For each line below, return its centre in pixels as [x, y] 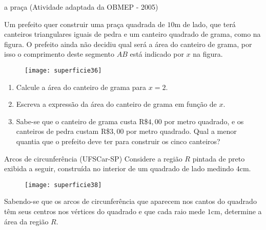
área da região [26, 221]
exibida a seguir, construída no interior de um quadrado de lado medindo [119, 168]
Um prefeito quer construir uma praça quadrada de [85, 24]
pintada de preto [219, 158]
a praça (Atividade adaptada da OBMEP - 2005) [81, 7]
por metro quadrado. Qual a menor [181, 131]
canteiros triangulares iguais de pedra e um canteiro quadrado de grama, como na [132, 34]
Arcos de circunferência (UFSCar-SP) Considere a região [93, 158]
